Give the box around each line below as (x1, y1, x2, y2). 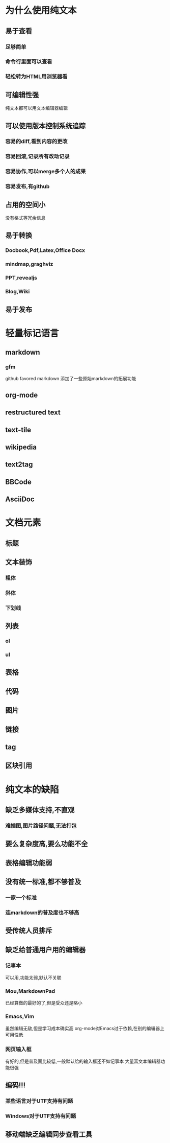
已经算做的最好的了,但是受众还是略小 (5, 1000, 83, 1006)
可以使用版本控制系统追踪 (5, 121, 86, 130)
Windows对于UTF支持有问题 (5, 1112, 76, 1119)
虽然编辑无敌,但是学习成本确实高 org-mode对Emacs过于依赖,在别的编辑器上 (5, 1025, 164, 1031)
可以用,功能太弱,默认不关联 (5, 974, 62, 981)
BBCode (5, 477, 32, 486)
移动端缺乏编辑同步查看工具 (5, 1130, 93, 1138)
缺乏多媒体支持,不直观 (5, 806, 75, 814)
